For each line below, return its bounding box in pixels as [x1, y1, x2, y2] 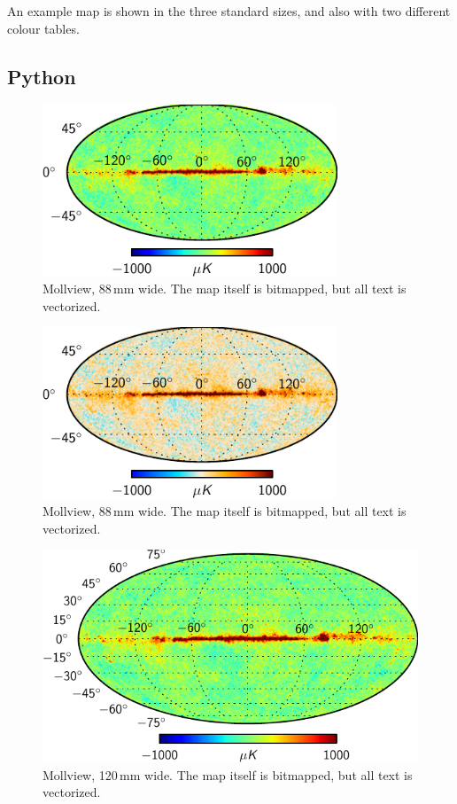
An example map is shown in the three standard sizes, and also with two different [7, 2, 451, 20]
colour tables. [7, 19, 80, 37]
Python [7, 62, 76, 90]
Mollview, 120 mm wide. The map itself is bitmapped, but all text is [43, 765, 413, 784]
